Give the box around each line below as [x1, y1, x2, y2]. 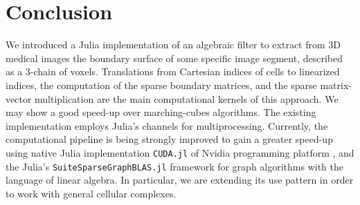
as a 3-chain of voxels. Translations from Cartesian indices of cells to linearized [6, 64, 340, 79]
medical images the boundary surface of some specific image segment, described [6, 50, 343, 65]
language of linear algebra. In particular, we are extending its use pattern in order [6, 173, 354, 187]
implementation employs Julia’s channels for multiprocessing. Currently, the [6, 118, 328, 133]
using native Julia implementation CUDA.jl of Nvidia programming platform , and [6, 145, 354, 159]
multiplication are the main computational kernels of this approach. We [35, 91, 339, 106]
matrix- [320, 77, 352, 92]
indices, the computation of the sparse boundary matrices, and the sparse [6, 77, 317, 92]
